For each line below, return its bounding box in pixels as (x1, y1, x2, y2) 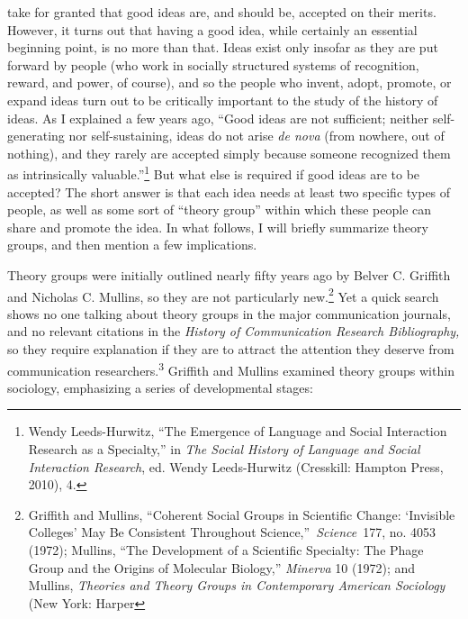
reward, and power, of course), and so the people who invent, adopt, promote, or (7, 73, 452, 92)
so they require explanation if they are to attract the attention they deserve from (7, 340, 454, 358)
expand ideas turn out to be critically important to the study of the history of (7, 90, 438, 109)
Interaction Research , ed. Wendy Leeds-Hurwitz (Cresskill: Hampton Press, (28, 457, 444, 476)
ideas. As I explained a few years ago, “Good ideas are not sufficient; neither (7, 108, 429, 127)
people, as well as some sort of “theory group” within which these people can (7, 200, 432, 219)
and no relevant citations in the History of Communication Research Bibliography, (7, 322, 460, 341)
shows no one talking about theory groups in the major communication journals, (7, 304, 451, 323)
